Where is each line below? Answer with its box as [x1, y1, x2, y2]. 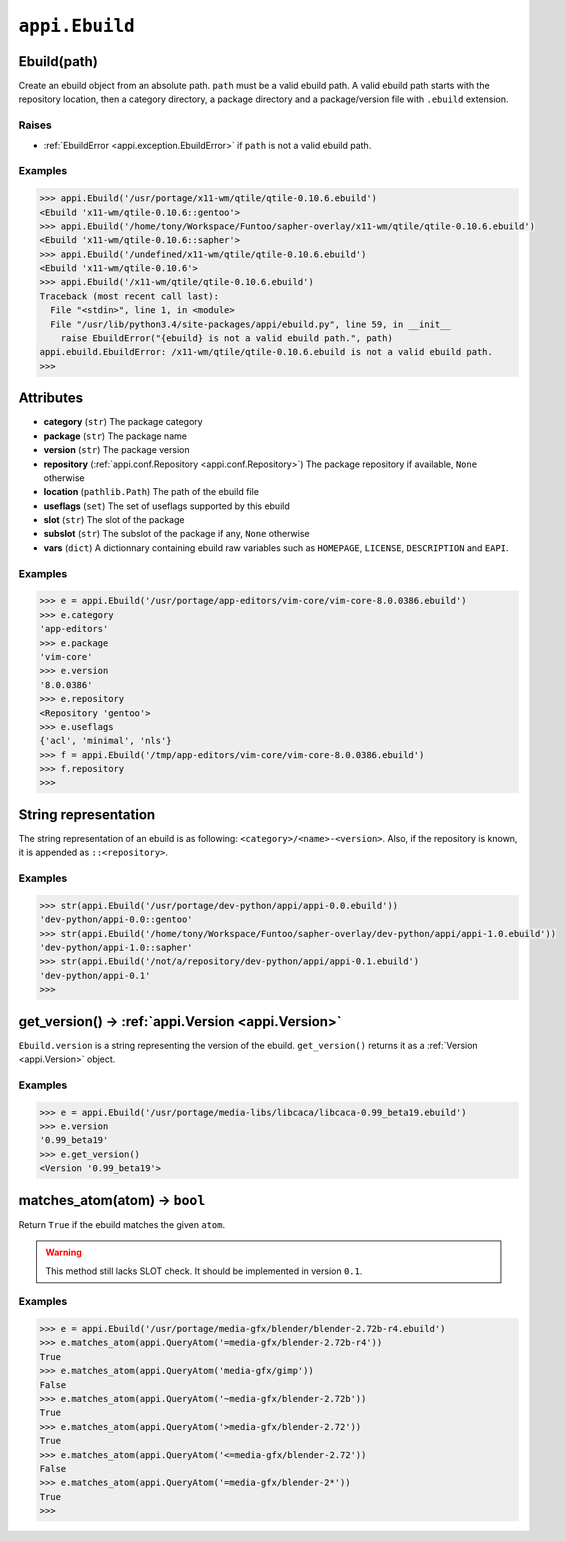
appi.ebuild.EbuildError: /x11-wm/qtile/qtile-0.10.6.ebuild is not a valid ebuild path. [39, 346, 494, 358]
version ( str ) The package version [43, 444, 190, 456]
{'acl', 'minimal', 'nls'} [39, 735, 172, 747]
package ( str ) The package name [43, 430, 187, 442]
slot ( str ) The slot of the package [43, 514, 185, 526]
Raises [18, 118, 52, 132]
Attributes [18, 390, 84, 407]
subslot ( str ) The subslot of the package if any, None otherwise [43, 528, 310, 540]
